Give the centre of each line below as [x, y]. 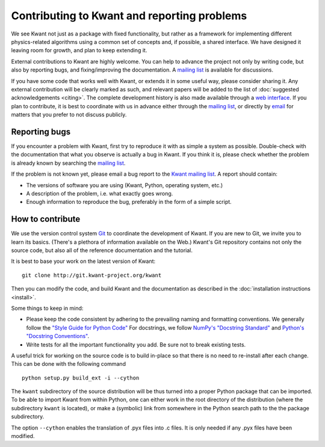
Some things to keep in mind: [47, 308]
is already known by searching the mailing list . [68, 163]
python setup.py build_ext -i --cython [81, 378]
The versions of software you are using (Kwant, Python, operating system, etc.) [125, 185]
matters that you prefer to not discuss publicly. [69, 115]
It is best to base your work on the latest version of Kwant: [83, 261]
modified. [23, 436]
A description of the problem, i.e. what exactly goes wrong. [100, 193]
